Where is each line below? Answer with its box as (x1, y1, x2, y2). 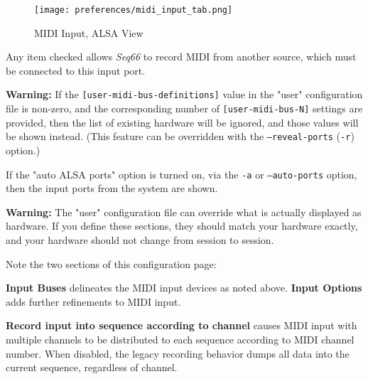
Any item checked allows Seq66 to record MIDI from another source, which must (6, 49, 357, 64)
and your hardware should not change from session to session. (6, 233, 274, 247)
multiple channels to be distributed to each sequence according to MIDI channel (6, 332, 355, 346)
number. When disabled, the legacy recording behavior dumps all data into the (6, 346, 350, 361)
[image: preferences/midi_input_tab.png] (34, 5, 233, 15)
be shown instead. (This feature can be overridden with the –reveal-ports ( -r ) (6, 129, 355, 144)
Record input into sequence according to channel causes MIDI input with (6, 318, 357, 333)
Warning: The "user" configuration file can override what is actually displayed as (6, 204, 362, 219)
